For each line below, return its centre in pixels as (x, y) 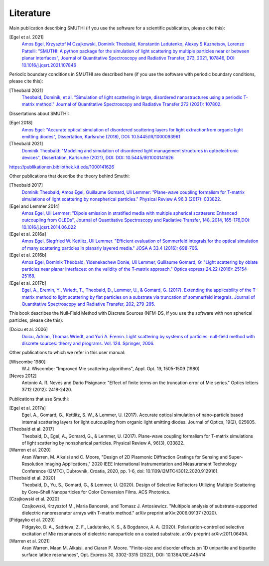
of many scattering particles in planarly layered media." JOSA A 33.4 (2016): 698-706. (110, 248)
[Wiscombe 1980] (27, 362)
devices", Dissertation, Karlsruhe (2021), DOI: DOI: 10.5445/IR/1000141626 (98, 158)
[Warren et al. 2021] (29, 541)
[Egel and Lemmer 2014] (34, 206)
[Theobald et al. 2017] (32, 429)
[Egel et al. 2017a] (27, 408)
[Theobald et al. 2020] (32, 478)
